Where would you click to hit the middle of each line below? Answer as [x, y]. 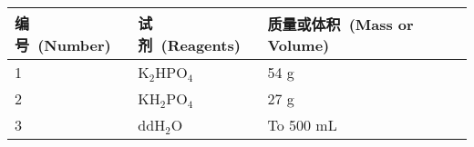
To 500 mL [302, 125]
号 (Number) [63, 45]
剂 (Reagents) [189, 45]
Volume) [299, 44]
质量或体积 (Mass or [340, 24]
